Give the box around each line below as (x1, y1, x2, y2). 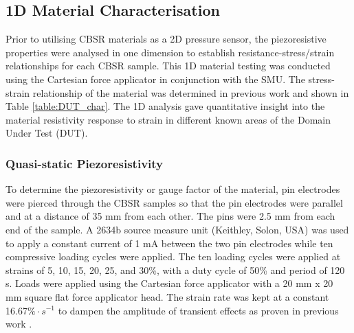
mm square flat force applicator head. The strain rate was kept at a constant (5, 289, 329, 303)
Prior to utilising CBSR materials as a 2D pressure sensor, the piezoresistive (5, 32, 327, 46)
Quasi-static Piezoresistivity (5, 154, 163, 172)
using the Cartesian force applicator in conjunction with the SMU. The (5, 71, 305, 86)
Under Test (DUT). (5, 126, 88, 140)
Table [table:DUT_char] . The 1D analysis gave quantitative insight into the (5, 99, 325, 113)
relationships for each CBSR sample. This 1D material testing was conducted (5, 58, 331, 73)
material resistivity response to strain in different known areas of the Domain (5, 112, 331, 126)
